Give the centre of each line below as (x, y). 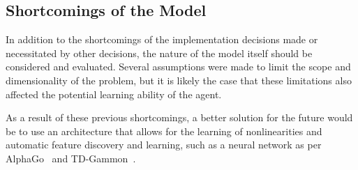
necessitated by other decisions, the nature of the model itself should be (159, 53)
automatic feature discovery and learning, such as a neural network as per (164, 145)
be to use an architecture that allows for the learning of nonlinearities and (164, 131)
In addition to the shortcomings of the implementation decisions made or (162, 39)
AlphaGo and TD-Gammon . (71, 158)
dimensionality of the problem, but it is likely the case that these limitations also (179, 80)
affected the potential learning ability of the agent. (114, 94)
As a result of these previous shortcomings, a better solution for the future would (179, 117)
